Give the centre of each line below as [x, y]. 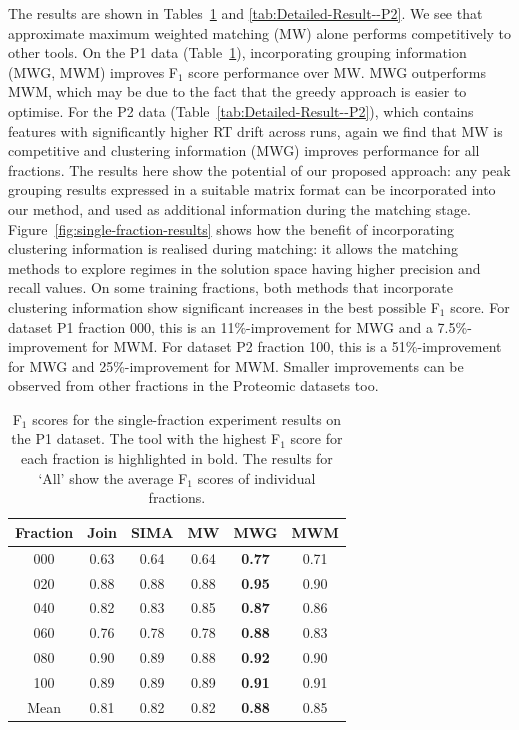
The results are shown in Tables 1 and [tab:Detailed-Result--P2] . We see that [245, 13]
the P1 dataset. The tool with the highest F [146, 438]
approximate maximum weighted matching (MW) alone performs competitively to [260, 32]
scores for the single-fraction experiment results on [187, 418]
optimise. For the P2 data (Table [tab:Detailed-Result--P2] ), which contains [241, 110]
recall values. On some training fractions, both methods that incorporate [231, 287]
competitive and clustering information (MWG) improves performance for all [244, 150]
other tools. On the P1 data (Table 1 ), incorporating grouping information [237, 52]
